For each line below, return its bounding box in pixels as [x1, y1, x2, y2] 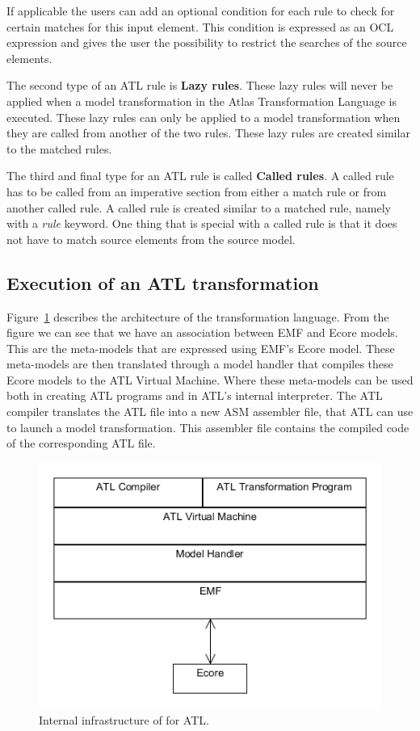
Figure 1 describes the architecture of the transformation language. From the [6, 308, 389, 325]
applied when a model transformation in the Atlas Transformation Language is [6, 92, 397, 109]
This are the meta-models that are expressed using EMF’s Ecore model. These [6, 339, 395, 356]
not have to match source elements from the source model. [6, 230, 296, 247]
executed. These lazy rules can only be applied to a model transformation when [6, 108, 401, 125]
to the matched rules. [6, 140, 112, 157]
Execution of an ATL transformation [6, 270, 319, 295]
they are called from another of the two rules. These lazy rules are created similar [6, 124, 410, 141]
